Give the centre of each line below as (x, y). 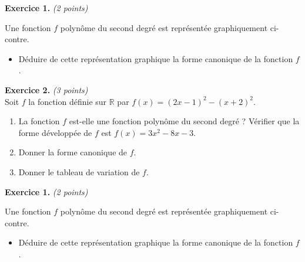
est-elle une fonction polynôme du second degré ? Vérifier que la (184, 121)
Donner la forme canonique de (73, 152)
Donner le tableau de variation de (79, 171)
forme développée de (55, 132)
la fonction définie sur (68, 101)
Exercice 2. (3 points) (46, 89)
